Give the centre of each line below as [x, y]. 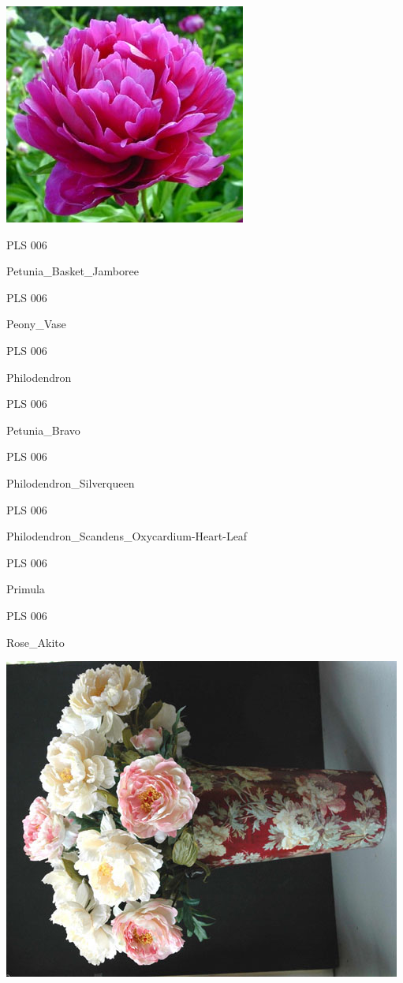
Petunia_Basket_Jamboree [73, 271]
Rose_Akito [35, 642]
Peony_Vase [36, 324]
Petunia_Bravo [43, 430]
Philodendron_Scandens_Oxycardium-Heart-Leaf [127, 536]
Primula [26, 589]
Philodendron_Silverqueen [71, 482]
